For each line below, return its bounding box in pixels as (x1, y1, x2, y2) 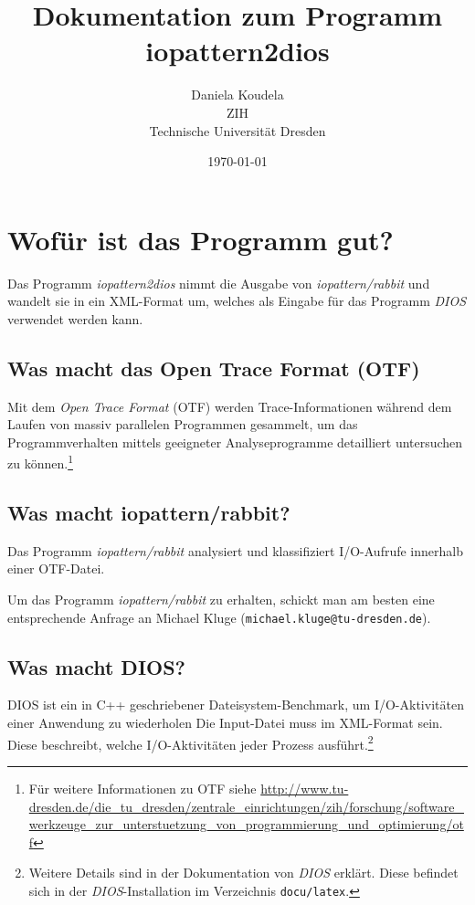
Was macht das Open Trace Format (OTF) (7, 353, 420, 382)
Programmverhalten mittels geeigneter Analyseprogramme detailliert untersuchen (7, 432, 463, 451)
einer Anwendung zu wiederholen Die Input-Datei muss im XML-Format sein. (7, 713, 443, 732)
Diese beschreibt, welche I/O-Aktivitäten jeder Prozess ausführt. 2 (7, 731, 374, 753)
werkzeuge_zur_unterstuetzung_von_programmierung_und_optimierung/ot (28, 815, 464, 834)
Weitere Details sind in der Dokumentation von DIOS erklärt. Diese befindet (28, 863, 459, 882)
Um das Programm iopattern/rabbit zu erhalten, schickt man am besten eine (7, 590, 435, 609)
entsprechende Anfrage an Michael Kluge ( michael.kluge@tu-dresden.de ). (7, 607, 431, 626)
